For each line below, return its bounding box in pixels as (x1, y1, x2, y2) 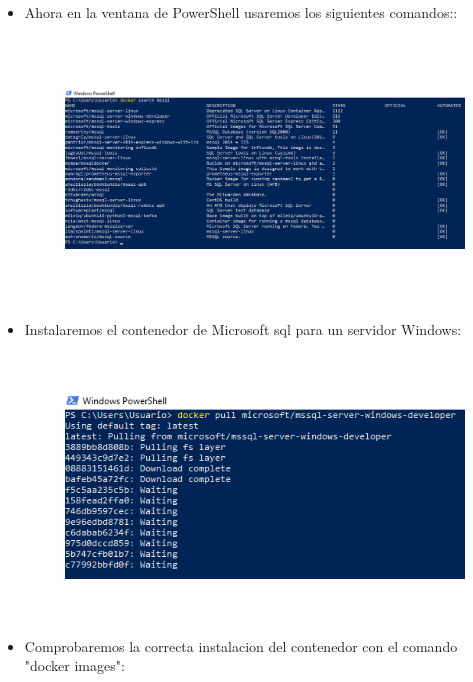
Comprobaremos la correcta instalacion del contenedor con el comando (24, 635, 458, 656)
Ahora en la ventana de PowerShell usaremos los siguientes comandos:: (24, 2, 458, 22)
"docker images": (24, 655, 125, 676)
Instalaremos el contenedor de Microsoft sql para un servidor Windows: (24, 318, 462, 339)
